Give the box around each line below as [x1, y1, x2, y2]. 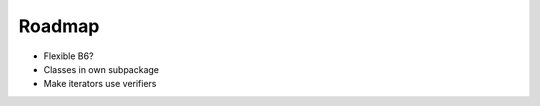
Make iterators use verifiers [43, 78, 157, 90]
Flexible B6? [43, 50, 94, 62]
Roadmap [18, 15, 100, 37]
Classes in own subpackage [43, 63, 160, 75]
